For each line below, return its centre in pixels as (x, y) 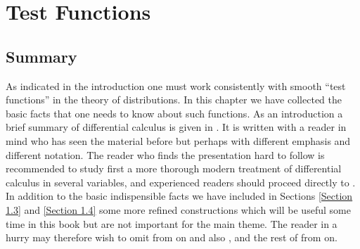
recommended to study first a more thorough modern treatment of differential (174, 168)
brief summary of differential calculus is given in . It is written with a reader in (176, 127)
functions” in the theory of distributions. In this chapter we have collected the (174, 100)
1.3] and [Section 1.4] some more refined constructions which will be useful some (178, 209)
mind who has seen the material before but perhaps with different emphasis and (178, 140)
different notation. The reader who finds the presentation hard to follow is (165, 154)
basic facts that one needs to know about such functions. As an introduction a (174, 113)
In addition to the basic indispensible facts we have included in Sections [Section (179, 196)
